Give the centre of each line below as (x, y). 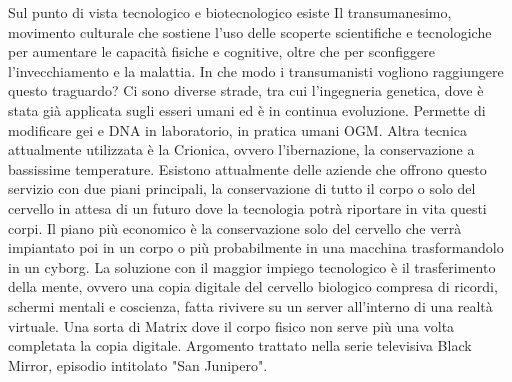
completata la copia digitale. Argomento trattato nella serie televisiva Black (240, 345)
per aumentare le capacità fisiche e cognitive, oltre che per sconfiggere (221, 51)
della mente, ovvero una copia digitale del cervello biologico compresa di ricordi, (253, 286)
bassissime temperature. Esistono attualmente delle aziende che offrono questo (247, 168)
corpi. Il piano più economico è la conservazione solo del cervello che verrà (235, 227)
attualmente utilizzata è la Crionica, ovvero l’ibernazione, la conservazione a (241, 149)
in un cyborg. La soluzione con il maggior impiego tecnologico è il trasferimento (252, 266)
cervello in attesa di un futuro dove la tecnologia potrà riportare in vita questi (247, 207)
